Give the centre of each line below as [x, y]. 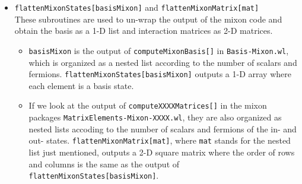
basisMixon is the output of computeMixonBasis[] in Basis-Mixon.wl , [159, 50]
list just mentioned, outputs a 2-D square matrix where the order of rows [162, 152]
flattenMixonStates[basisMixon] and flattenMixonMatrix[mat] [137, 7]
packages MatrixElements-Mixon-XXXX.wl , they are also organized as [155, 117]
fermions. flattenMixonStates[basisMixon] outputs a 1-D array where [160, 74]
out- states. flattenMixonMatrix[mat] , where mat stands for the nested [160, 140]
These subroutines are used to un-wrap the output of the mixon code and [148, 19]
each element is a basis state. [81, 85]
